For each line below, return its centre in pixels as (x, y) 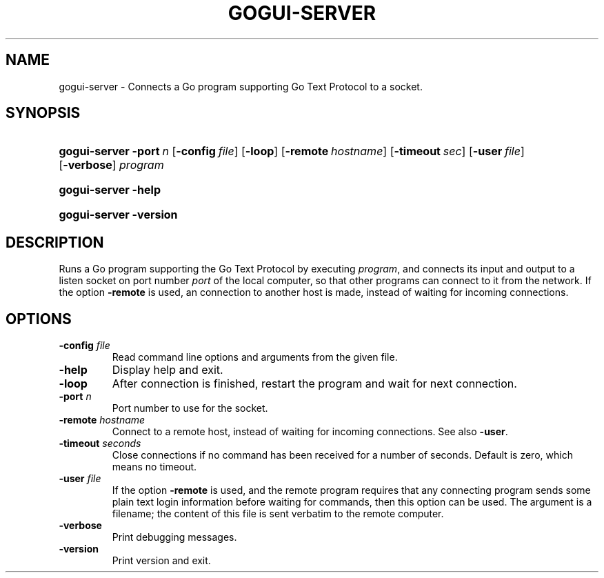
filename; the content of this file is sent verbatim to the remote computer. (278, 514)
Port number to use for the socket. (190, 408)
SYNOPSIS (43, 113)
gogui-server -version (118, 215)
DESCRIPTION (55, 242)
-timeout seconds (100, 444)
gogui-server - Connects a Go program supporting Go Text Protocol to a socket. (241, 86)
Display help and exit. (168, 370)
